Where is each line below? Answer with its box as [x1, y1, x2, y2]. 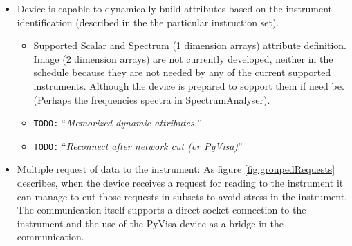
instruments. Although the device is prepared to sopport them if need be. [33, 78, 344, 93]
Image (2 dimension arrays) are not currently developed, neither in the [33, 51, 333, 66]
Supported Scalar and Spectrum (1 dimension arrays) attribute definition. [33, 38, 346, 53]
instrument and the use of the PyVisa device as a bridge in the [17, 216, 284, 230]
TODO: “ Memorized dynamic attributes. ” [33, 115, 202, 130]
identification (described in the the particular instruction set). [17, 15, 279, 29]
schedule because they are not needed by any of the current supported [33, 65, 331, 79]
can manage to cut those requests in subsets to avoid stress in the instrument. [17, 189, 348, 203]
